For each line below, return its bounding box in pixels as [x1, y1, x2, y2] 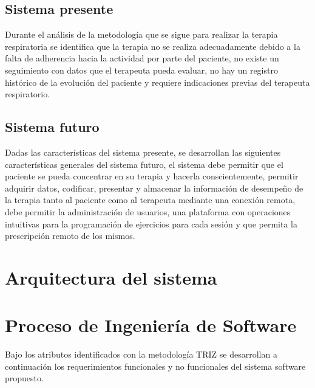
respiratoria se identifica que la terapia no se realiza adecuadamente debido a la [5, 40, 300, 52]
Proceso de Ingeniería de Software [5, 313, 297, 338]
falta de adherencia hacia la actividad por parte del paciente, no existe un [5, 52, 279, 64]
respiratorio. [5, 88, 50, 100]
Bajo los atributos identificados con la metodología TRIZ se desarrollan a [5, 348, 277, 361]
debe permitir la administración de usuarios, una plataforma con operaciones [5, 205, 291, 218]
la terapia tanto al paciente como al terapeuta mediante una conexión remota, [5, 193, 296, 206]
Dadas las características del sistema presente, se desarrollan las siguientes [5, 145, 281, 158]
